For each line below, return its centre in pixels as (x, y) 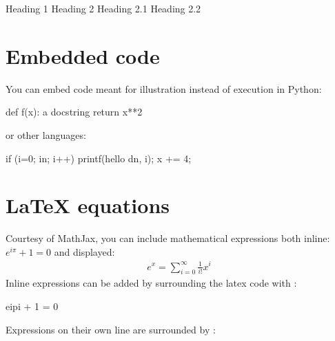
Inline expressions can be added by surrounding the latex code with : (151, 283)
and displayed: (84, 251)
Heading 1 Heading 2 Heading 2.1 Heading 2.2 (103, 8)
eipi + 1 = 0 (32, 306)
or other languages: (46, 134)
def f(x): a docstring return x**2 (74, 112)
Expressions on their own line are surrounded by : (111, 329)
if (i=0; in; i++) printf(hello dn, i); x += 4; (99, 158)
